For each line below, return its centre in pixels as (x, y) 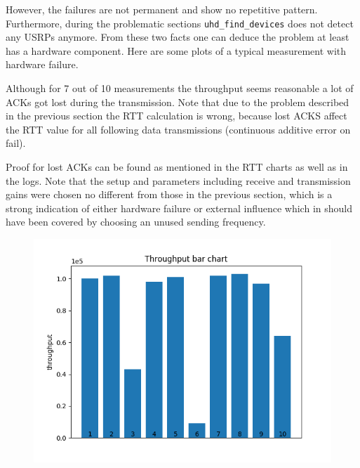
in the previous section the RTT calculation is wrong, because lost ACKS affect (176, 116)
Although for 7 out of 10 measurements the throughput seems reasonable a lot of (180, 88)
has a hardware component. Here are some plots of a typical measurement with (176, 50)
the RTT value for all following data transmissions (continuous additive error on (178, 129)
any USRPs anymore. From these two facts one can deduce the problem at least (178, 37)
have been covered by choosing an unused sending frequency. (136, 222)
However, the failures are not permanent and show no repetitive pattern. (162, 9)
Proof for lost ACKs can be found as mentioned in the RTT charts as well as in (177, 167)
